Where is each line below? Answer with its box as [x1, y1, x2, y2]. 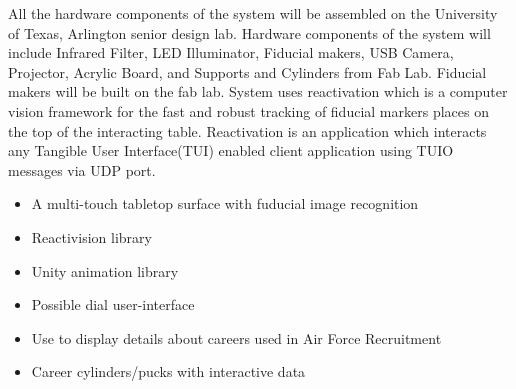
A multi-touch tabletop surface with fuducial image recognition [31, 193, 419, 214]
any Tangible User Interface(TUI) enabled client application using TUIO [8, 140, 454, 161]
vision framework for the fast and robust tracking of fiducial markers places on [8, 100, 489, 121]
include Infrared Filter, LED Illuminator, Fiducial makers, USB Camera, [8, 42, 454, 63]
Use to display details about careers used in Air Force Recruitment [31, 327, 442, 348]
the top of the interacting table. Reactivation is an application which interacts [8, 120, 487, 141]
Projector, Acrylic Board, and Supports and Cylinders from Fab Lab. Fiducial [8, 61, 487, 82]
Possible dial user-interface [31, 294, 195, 315]
